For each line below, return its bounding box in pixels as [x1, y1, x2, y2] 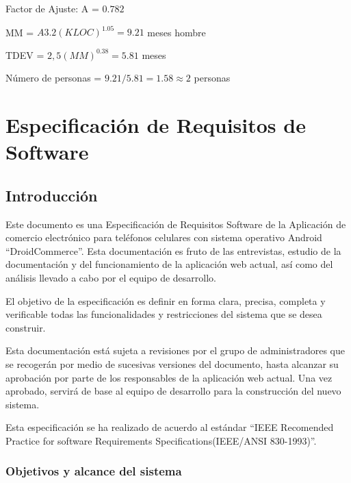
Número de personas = [5, 71, 102, 85]
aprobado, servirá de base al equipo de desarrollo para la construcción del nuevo [5, 384, 341, 398]
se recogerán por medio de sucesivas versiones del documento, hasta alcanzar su [5, 356, 339, 371]
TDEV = [5, 47, 44, 62]
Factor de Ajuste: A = [5, 1, 99, 15]
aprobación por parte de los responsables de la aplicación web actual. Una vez [5, 370, 333, 384]
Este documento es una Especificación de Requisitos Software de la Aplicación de [5, 216, 346, 231]
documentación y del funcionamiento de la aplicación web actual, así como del [5, 257, 333, 271]
